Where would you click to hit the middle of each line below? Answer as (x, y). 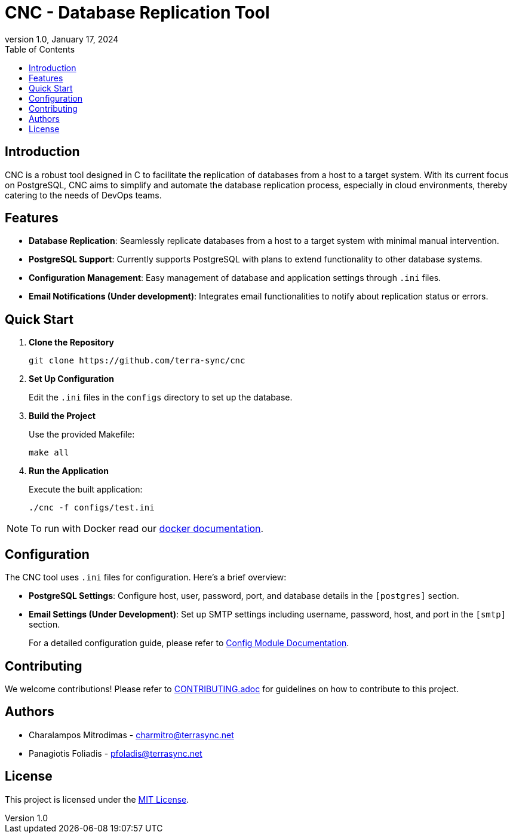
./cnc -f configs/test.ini (92, 508)
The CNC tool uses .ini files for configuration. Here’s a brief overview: (146, 577)
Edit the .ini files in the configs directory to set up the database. (161, 397)
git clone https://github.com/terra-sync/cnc (137, 361)
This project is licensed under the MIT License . (97, 799)
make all (49, 453)
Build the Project (62, 416)
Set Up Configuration (71, 379)
